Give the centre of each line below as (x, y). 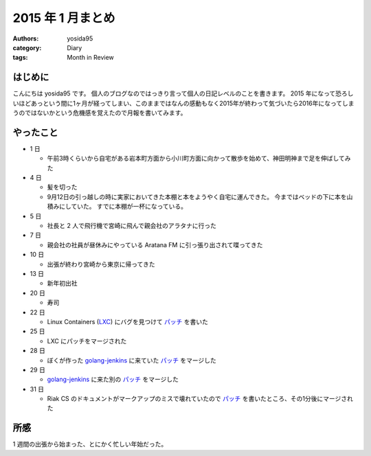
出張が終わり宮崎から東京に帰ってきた (101, 264)
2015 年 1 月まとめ (64, 18)
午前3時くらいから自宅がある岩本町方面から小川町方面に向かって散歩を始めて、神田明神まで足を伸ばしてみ (199, 159)
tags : (20, 58)
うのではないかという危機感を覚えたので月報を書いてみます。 (100, 113)
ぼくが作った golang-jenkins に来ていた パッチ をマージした (132, 360)
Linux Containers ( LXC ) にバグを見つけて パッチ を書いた (128, 321)
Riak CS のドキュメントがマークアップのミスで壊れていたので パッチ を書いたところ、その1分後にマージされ (200, 399)
